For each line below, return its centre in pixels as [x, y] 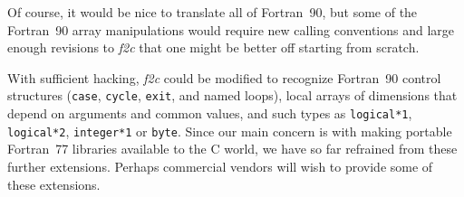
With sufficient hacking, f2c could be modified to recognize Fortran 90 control [224, 77]
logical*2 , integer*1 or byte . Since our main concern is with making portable [230, 131]
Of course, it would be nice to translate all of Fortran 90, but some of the [213, 12]
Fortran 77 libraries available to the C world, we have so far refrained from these [232, 149]
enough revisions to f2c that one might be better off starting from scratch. [213, 47]
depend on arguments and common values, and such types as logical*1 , [210, 113]
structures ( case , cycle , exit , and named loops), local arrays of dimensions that [232, 95]
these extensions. [54, 184]
